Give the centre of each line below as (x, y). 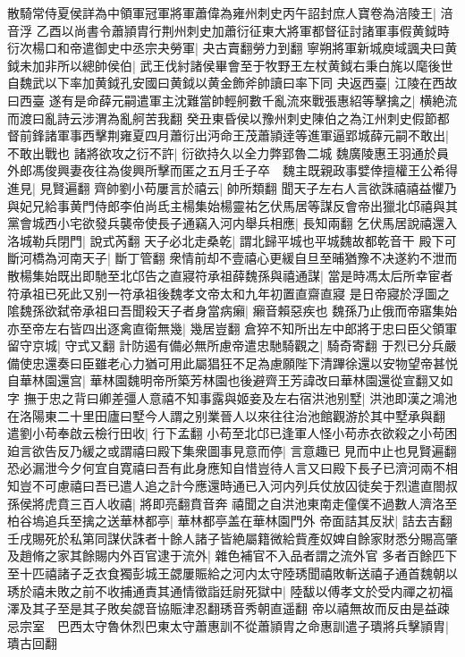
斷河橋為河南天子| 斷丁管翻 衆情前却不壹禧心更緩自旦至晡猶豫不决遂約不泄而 (232, 258)
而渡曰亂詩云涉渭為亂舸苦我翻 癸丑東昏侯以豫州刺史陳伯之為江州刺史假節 (222, 118)
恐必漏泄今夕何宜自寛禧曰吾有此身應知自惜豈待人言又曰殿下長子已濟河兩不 (226, 468)
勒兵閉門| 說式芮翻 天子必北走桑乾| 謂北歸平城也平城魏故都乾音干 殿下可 (244, 240)
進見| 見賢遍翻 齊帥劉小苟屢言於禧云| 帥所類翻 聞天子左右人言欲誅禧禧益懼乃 (232, 187)
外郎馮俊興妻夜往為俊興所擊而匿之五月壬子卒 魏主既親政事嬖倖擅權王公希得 (232, 170)
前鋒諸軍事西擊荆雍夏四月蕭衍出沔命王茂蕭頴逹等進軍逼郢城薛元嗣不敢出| (234, 135)
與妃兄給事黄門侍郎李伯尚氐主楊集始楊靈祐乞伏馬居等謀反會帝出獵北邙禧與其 (232, 205)
